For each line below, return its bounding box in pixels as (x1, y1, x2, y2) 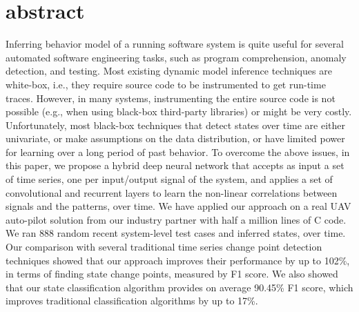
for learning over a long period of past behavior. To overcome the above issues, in (6, 144, 350, 159)
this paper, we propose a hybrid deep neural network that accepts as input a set (6, 158, 345, 173)
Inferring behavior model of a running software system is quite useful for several (6, 37, 344, 51)
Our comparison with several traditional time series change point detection (6, 240, 322, 254)
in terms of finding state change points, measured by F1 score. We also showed (6, 266, 338, 281)
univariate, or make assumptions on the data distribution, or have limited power (6, 131, 345, 146)
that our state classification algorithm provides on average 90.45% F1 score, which (6, 280, 353, 294)
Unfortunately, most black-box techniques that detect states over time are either (6, 117, 345, 132)
